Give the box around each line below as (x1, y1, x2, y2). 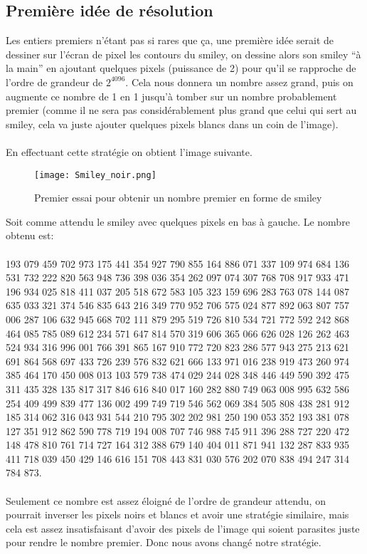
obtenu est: (6, 228, 54, 243)
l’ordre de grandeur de (6, 74, 103, 89)
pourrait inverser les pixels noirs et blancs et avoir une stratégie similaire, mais (6, 507, 349, 522)
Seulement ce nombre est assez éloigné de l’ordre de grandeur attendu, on (6, 493, 326, 508)
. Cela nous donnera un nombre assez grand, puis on (125, 74, 353, 89)
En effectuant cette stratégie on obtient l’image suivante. (6, 144, 252, 159)
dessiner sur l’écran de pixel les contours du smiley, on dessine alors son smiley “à (6, 46, 361, 61)
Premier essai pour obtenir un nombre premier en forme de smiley (34, 190, 322, 205)
